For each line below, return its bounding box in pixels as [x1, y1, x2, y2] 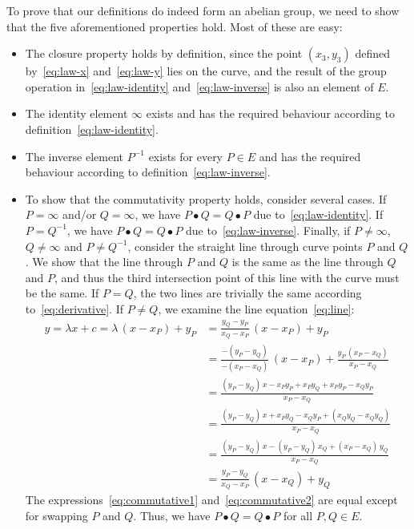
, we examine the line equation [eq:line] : [158, 300, 355, 317]
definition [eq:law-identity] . [25, 120, 159, 137]
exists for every [148, 147, 223, 164]
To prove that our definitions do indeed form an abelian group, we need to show [6, 2, 400, 18]
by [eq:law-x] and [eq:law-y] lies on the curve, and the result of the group [25, 63, 387, 79]
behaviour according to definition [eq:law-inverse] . [25, 164, 271, 180]
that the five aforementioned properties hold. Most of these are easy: [6, 18, 343, 34]
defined [355, 45, 390, 62]
